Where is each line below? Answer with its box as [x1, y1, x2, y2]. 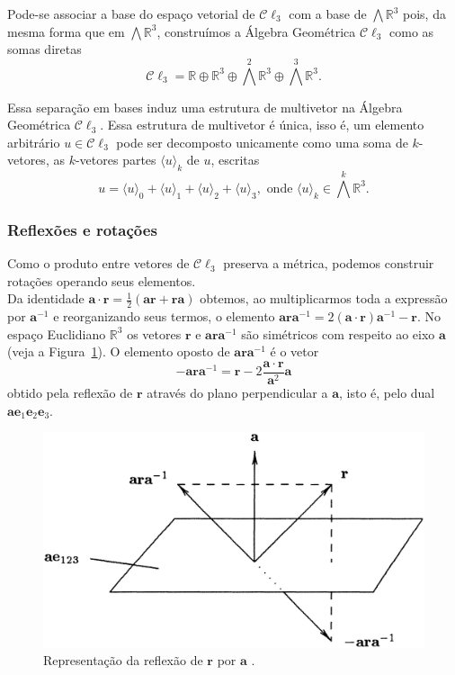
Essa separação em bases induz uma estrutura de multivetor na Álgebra [7, 97, 403, 116]
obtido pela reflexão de [7, 383, 133, 402]
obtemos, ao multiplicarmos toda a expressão [200, 289, 448, 308]
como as [389, 22, 434, 40]
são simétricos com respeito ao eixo [241, 324, 435, 343]
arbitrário [7, 132, 60, 151]
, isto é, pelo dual [339, 383, 435, 402]
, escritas [210, 150, 260, 169]
